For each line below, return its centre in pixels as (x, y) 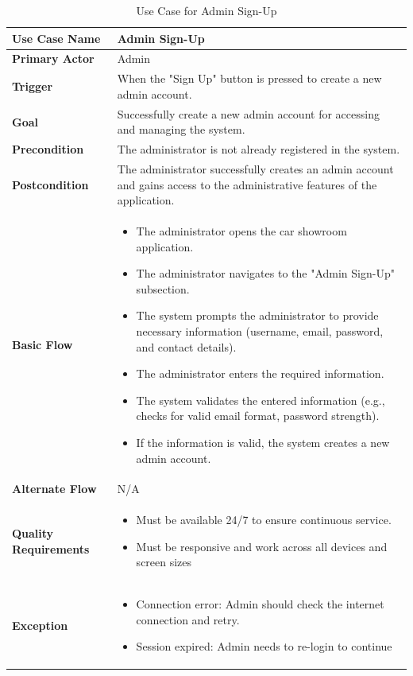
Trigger (33, 86)
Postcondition (50, 184)
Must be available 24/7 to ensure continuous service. (264, 520)
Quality (33, 533)
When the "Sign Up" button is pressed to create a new (249, 78)
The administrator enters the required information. (260, 373)
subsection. (163, 288)
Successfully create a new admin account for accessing (248, 113)
